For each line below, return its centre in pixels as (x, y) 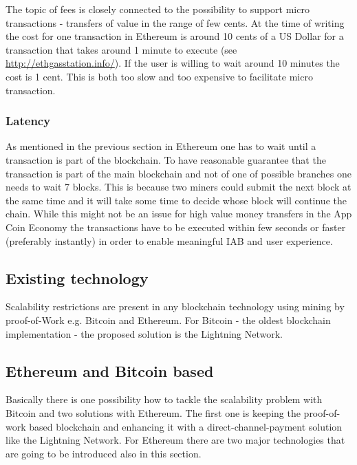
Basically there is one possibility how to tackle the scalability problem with (164, 399)
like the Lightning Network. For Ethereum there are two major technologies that (175, 440)
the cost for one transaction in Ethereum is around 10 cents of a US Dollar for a (175, 36)
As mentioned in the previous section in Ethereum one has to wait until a (161, 146)
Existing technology (77, 278)
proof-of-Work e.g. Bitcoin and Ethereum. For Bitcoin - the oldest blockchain (168, 320)
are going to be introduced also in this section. (104, 453)
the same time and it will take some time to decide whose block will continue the (176, 200)
